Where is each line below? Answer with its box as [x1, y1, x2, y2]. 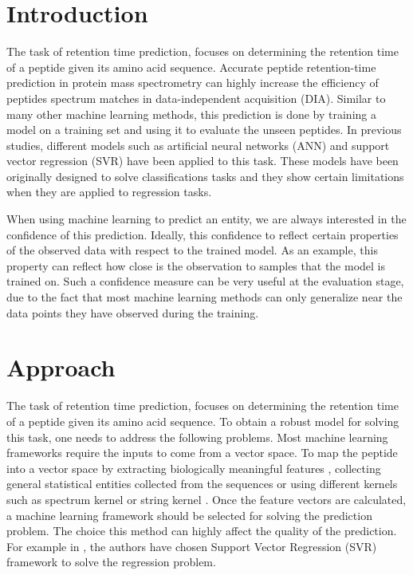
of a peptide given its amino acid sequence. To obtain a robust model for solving [6, 412, 399, 429]
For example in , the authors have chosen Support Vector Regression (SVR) [6, 538, 377, 554]
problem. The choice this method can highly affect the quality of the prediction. [6, 522, 397, 539]
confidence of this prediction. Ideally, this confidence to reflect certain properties [6, 226, 399, 242]
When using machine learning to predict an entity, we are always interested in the [6, 211, 407, 227]
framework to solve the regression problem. [6, 553, 216, 570]
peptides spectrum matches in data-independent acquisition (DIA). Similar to [6, 89, 386, 106]
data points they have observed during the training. [6, 304, 259, 321]
